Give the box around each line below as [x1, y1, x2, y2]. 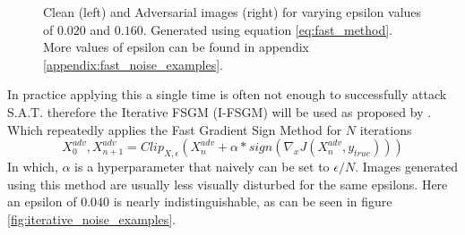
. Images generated [355, 156, 459, 175]
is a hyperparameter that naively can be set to [74, 156, 330, 175]
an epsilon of [7, 192, 77, 211]
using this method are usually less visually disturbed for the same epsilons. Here [7, 174, 448, 193]
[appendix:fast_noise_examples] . [43, 55, 223, 73]
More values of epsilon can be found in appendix [43, 38, 309, 56]
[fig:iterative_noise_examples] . [7, 209, 177, 228]
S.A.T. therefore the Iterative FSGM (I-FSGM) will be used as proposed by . [7, 102, 432, 121]
